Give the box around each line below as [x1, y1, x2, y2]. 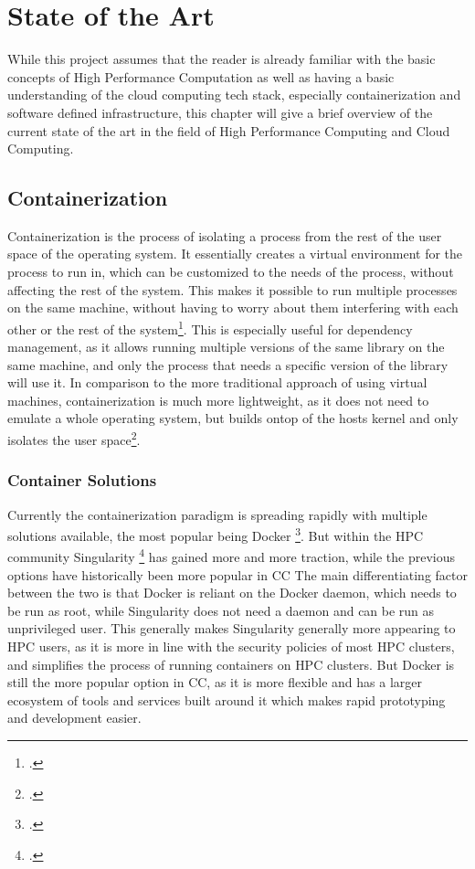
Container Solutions [7, 469, 157, 492]
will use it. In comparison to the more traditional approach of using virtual [7, 373, 427, 392]
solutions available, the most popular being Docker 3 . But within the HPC [7, 524, 424, 545]
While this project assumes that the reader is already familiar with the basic [7, 49, 436, 69]
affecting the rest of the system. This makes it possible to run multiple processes [7, 280, 458, 299]
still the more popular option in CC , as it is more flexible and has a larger [7, 673, 422, 692]
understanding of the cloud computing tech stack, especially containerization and [7, 85, 461, 104]
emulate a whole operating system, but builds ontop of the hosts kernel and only [7, 408, 459, 428]
